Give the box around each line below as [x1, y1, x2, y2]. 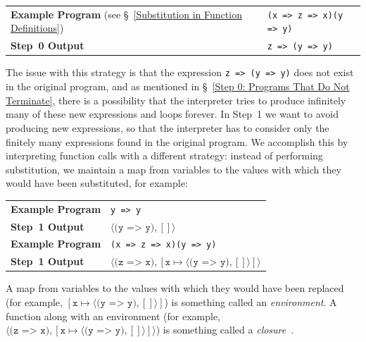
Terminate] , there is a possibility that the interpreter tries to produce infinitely [6, 92, 346, 107]
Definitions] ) [11, 20, 64, 35]
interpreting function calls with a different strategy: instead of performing [6, 148, 323, 163]
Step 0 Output [11, 38, 84, 53]
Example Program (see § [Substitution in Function [11, 6, 242, 21]
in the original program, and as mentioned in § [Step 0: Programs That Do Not [6, 79, 350, 94]
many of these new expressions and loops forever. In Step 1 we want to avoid [6, 106, 339, 121]
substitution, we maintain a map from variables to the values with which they [6, 161, 341, 176]
